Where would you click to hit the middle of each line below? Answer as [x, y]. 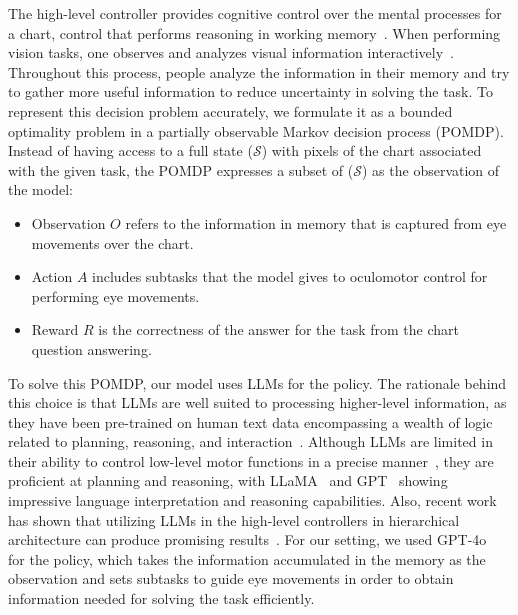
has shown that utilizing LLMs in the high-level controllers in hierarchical [234, 519]
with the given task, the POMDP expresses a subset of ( [181, 169]
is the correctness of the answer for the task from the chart [278, 329]
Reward [55, 329]
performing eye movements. [115, 295]
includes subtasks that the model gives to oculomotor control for [290, 276]
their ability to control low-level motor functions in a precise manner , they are [251, 460]
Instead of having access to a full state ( [130, 150]
